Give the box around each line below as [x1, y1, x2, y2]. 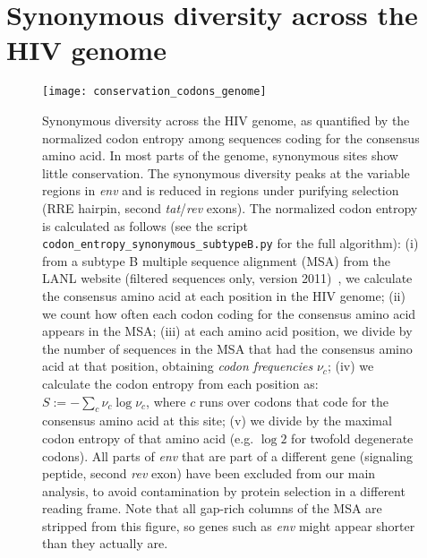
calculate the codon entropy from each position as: [42, 373, 319, 392]
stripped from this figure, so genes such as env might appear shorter [42, 516, 415, 535]
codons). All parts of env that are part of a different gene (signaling [42, 446, 413, 465]
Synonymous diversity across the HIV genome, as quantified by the [42, 110, 410, 129]
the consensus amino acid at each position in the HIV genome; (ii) [42, 286, 406, 305]
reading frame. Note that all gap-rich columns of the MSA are [42, 499, 382, 518]
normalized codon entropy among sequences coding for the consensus [42, 128, 420, 147]
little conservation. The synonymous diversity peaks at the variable [42, 163, 410, 182]
